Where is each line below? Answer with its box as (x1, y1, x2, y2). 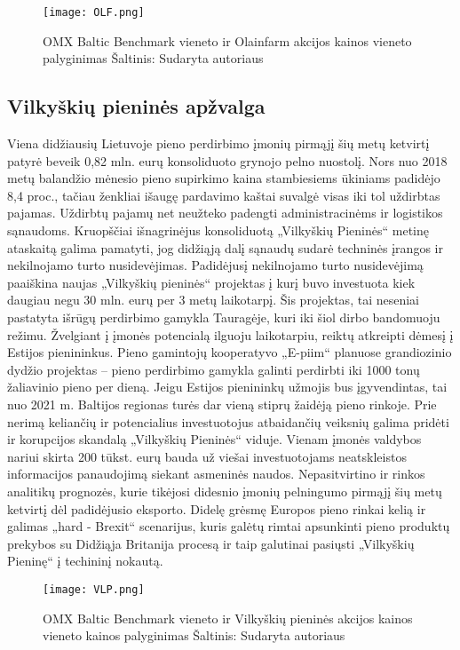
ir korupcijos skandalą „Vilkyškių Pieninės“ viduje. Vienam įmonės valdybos (7, 430, 422, 448)
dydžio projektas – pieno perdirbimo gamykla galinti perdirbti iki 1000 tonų (7, 360, 420, 378)
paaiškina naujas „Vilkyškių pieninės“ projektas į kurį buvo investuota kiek (7, 273, 416, 291)
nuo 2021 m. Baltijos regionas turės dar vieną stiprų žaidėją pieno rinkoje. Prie (7, 394, 437, 413)
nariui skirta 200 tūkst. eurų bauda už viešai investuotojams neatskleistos (7, 447, 407, 465)
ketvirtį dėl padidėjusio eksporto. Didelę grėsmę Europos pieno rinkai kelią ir (7, 499, 426, 518)
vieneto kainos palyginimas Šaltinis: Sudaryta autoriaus (43, 626, 345, 645)
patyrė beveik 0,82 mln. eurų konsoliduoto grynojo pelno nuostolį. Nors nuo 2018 (7, 151, 448, 170)
